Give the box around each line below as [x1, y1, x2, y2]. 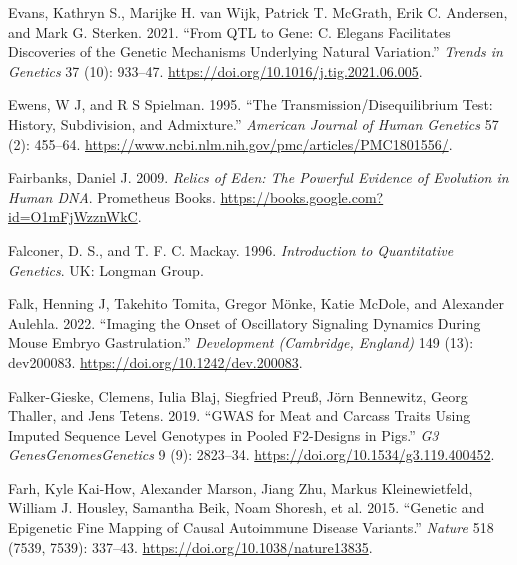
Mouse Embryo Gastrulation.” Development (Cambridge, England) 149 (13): [8, 332, 474, 353]
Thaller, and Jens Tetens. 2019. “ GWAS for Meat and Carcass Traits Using [8, 405, 471, 426]
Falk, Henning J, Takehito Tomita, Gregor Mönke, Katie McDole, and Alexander [8, 293, 504, 314]
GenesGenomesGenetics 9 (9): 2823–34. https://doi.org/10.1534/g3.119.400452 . [8, 444, 495, 465]
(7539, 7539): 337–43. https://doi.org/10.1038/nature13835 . [8, 536, 373, 557]
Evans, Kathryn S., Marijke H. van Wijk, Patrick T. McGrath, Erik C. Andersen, [8, 2, 508, 22]
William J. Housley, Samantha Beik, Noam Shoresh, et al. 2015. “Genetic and [8, 497, 485, 518]
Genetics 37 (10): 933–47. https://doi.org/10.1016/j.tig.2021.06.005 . [8, 60, 423, 81]
